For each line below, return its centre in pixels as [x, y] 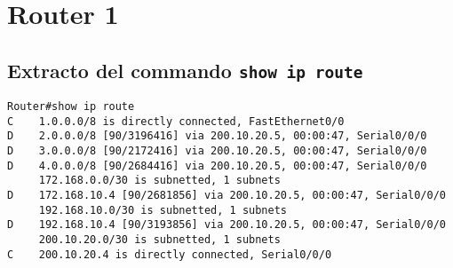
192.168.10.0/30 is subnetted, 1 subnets [163, 210]
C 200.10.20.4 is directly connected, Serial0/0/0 [170, 254]
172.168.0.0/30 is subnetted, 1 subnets [159, 181]
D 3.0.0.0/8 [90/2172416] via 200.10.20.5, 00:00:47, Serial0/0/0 [217, 150]
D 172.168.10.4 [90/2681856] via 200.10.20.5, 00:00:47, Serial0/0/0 [226, 195]
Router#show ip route [71, 106]
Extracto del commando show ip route [185, 70]
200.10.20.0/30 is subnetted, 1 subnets [159, 239]
